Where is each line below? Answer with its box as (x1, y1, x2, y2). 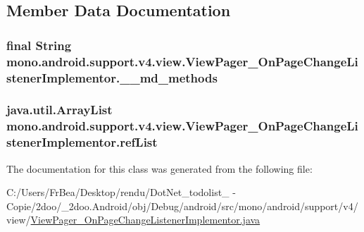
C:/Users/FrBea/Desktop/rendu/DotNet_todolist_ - (6, 185, 236, 200)
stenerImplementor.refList (6, 133, 158, 151)
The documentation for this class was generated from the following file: (6, 161, 313, 176)
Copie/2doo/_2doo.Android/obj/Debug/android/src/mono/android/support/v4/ (6, 198, 358, 213)
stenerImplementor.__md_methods (6, 68, 218, 86)
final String (6, 36, 72, 54)
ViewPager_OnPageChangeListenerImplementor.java (30, 212, 261, 227)
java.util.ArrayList (6, 101, 113, 118)
